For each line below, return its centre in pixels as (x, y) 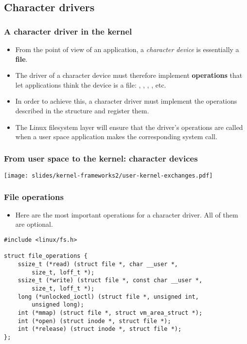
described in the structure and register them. (82, 110)
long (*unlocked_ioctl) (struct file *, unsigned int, (108, 297)
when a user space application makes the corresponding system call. (116, 136)
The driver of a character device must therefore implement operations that (129, 75)
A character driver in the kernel (68, 31)
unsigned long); (58, 305)
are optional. (34, 224)
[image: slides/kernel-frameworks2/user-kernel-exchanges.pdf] (108, 175)
